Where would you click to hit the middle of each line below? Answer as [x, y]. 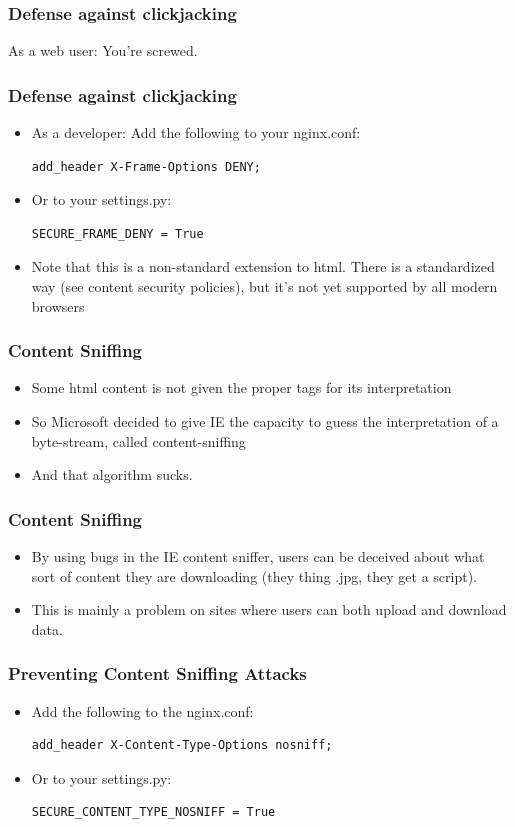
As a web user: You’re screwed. [103, 50]
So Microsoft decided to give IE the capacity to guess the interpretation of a [265, 421]
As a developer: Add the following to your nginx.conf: [196, 132]
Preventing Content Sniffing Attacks [157, 673]
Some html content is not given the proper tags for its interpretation [241, 387]
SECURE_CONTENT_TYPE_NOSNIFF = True [153, 812]
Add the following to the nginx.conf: [142, 710]
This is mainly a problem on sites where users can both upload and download [269, 609]
